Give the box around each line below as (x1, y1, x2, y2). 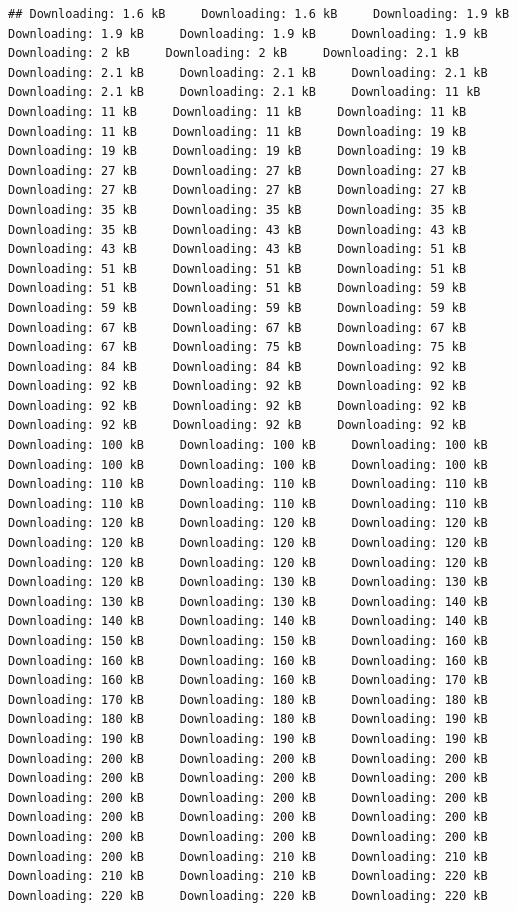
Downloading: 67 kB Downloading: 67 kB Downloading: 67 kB (8, 320, 467, 335)
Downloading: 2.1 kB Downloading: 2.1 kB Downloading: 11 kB (8, 85, 481, 100)
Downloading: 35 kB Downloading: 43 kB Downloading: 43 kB (8, 222, 467, 237)
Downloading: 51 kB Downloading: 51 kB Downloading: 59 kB (8, 281, 467, 296)
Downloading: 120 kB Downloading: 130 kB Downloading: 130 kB (8, 575, 488, 590)
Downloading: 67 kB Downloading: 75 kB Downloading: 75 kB (8, 340, 467, 355)
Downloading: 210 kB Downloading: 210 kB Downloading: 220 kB (8, 869, 488, 884)
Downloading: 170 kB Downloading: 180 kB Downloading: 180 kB (8, 692, 488, 707)
